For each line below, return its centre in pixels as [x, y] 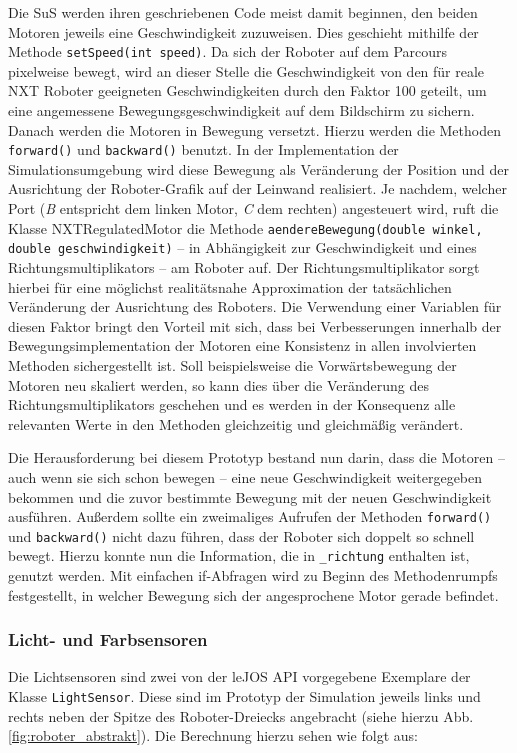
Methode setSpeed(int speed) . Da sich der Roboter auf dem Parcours [228, 51]
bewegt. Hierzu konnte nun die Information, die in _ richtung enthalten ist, [239, 555]
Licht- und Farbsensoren [108, 639]
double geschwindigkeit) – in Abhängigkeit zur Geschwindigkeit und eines [242, 247]
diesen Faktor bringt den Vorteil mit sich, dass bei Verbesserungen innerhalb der [255, 325]
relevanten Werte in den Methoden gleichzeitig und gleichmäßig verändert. [236, 423]
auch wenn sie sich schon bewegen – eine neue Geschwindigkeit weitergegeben [245, 476]
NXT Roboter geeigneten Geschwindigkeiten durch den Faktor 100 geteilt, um [247, 90]
